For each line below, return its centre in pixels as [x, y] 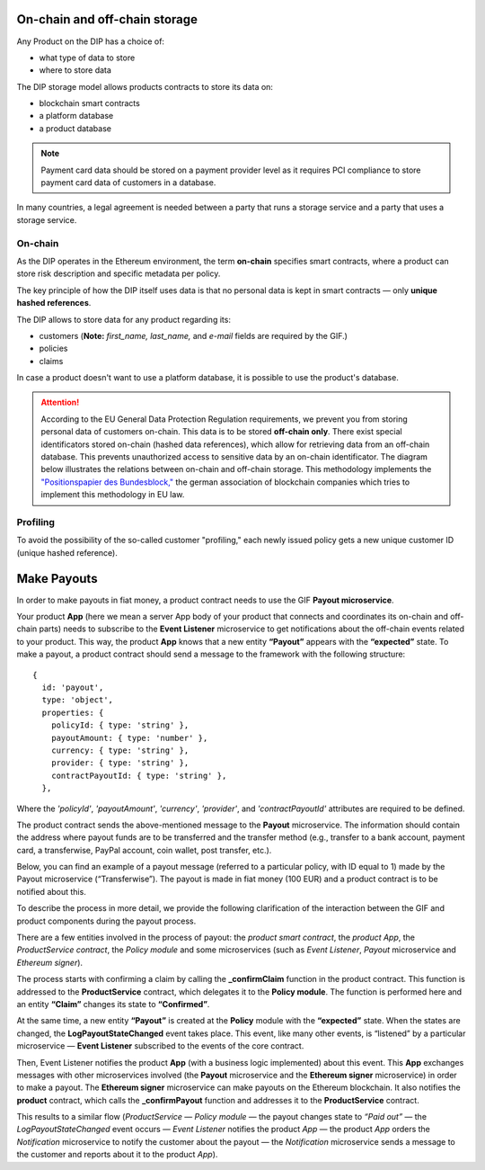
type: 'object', [78, 700]
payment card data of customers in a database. [128, 183]
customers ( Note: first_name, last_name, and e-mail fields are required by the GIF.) [193, 335]
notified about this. [52, 891]
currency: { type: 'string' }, [120, 750]
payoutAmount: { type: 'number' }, [129, 738]
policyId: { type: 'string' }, [120, 725]
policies [53, 348]
